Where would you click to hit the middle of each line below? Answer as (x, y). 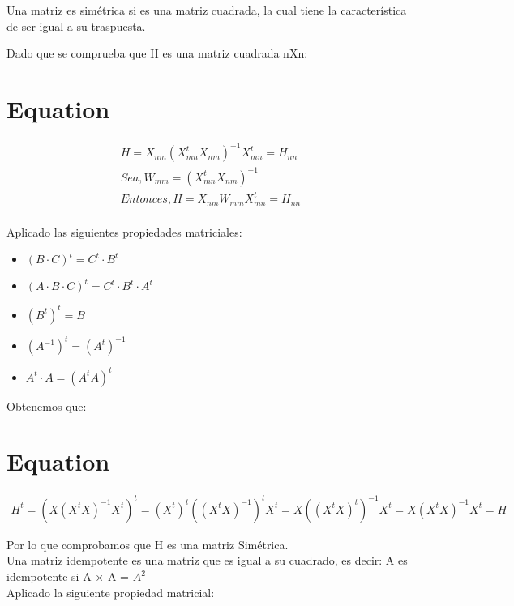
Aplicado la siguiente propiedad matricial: (111, 592)
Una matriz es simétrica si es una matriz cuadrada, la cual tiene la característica (207, 10)
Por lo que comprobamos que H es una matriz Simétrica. (148, 544)
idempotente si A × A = (68, 576)
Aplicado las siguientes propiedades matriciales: (124, 231)
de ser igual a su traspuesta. (76, 26)
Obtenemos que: (47, 405)
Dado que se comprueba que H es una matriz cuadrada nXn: (157, 53)
